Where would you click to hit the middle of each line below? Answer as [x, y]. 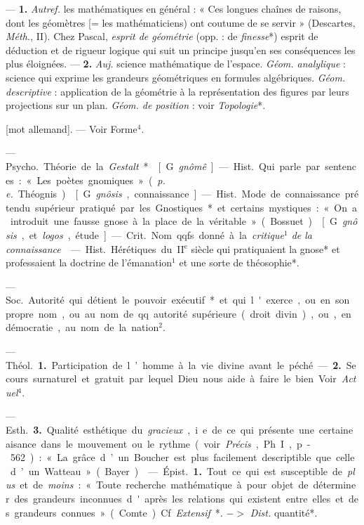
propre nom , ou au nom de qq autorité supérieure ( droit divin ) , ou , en [178, 313]
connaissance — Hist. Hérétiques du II [95, 248]
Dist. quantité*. [284, 512]
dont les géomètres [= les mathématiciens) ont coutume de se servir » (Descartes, [181, 22]
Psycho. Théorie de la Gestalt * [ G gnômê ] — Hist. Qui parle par [163, 166]
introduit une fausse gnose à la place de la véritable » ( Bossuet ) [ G [174, 221]
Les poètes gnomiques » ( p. [101, 180]
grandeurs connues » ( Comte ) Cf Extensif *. [119, 512]
